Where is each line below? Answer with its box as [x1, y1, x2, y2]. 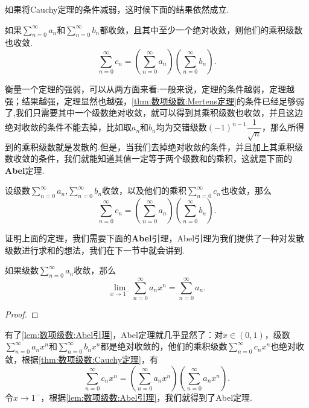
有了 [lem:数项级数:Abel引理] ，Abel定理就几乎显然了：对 [5, 328, 223, 340]
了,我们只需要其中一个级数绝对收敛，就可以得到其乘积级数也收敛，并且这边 [5, 106, 303, 119]
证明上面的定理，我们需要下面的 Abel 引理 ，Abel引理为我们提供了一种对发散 [5, 232, 305, 244]
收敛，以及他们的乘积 [102, 184, 187, 197]
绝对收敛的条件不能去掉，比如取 [5, 121, 132, 133]
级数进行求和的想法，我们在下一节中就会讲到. [5, 243, 185, 256]
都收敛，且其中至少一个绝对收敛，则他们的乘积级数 [100, 23, 303, 36]
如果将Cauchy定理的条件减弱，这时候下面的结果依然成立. [5, 3, 229, 15]
